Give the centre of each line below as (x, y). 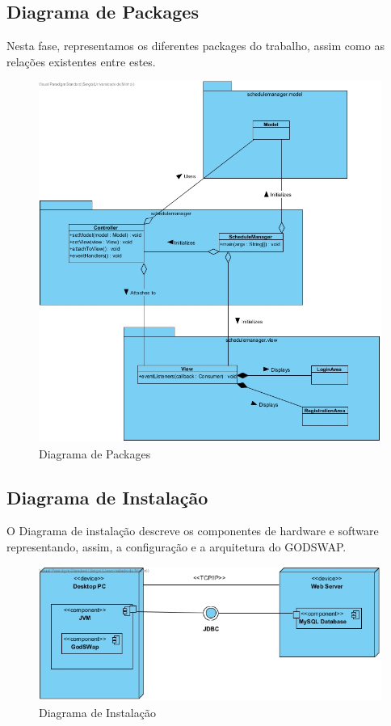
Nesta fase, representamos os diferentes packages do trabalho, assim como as (195, 46)
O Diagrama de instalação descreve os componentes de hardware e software (193, 531)
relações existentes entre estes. (81, 61)
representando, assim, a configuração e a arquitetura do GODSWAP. (177, 547)
